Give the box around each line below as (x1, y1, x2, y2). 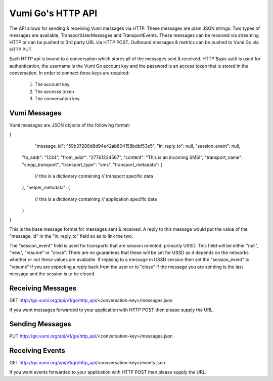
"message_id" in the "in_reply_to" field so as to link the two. (9, 233, 133, 239)
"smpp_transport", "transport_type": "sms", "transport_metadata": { (22, 161, 163, 167)
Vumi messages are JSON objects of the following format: (9, 122, 130, 128)
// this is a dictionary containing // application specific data (34, 196, 157, 202)
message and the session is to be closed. (9, 271, 96, 277)
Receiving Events (9, 347, 66, 355)
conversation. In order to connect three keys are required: (9, 70, 130, 76)
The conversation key (34, 96, 80, 102)
